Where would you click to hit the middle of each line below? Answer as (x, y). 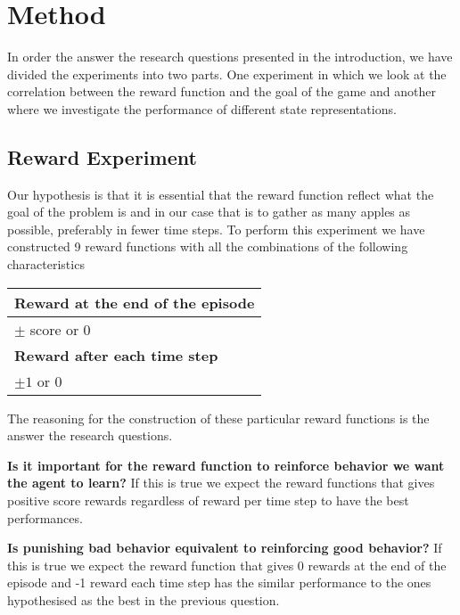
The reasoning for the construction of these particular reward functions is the (218, 418)
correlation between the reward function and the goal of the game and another (222, 91)
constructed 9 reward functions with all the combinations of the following (208, 246)
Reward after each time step (116, 355)
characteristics (46, 264)
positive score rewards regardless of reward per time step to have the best (208, 500)
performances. (45, 517)
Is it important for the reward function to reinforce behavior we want (226, 465)
